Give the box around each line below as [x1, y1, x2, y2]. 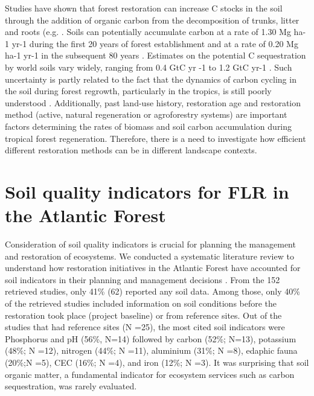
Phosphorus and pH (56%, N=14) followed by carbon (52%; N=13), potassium [5, 332, 296, 345]
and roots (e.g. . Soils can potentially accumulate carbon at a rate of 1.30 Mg [5, 25, 291, 38]
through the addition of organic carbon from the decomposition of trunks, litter [5, 13, 300, 26]
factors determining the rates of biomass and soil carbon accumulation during [5, 120, 292, 132]
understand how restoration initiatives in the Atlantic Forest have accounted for [5, 261, 301, 274]
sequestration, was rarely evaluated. [5, 380, 137, 392]
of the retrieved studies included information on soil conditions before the [5, 297, 277, 309]
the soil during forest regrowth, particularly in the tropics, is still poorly [5, 85, 272, 97]
